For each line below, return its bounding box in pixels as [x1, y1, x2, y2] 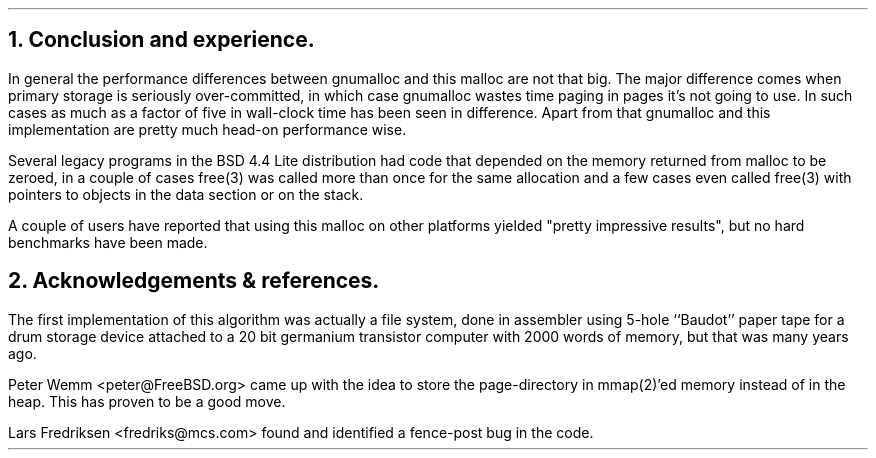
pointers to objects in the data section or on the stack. [8, 185, 364, 203]
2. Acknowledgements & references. [8, 268, 380, 294]
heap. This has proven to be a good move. [8, 392, 286, 410]
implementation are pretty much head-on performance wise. [8, 120, 407, 138]
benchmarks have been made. [8, 233, 208, 251]
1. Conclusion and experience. [8, 27, 315, 53]
